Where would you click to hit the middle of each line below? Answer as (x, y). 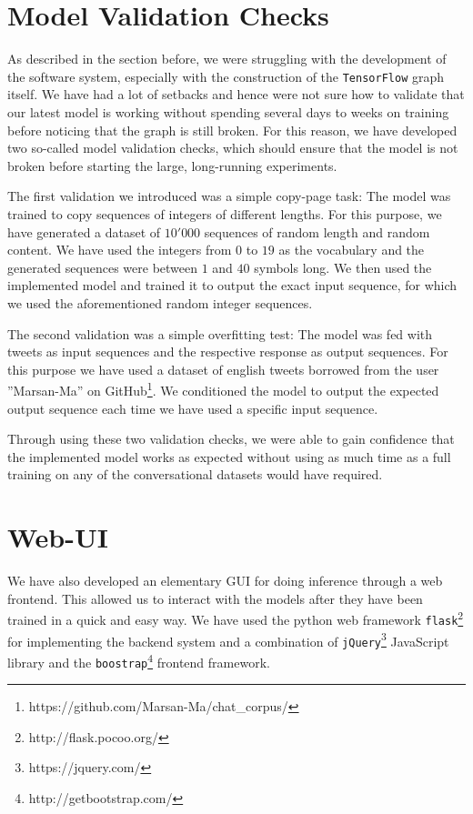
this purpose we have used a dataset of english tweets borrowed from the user (223, 369)
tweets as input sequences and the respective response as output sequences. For (228, 352)
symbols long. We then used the (343, 267)
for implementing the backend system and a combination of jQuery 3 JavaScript (228, 639)
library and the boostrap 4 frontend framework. (139, 660)
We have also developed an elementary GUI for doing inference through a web (225, 581)
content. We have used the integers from (120, 250)
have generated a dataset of (84, 231)
